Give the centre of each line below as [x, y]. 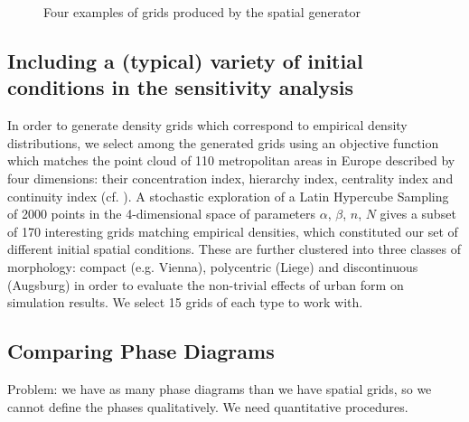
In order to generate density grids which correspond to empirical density [207, 125]
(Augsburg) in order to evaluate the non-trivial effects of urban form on [206, 284]
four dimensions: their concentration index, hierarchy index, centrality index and [230, 178]
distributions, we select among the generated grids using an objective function [223, 142]
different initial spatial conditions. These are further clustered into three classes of [234, 249]
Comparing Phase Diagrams [141, 351]
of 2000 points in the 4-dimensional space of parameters [162, 214]
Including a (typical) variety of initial [185, 60]
